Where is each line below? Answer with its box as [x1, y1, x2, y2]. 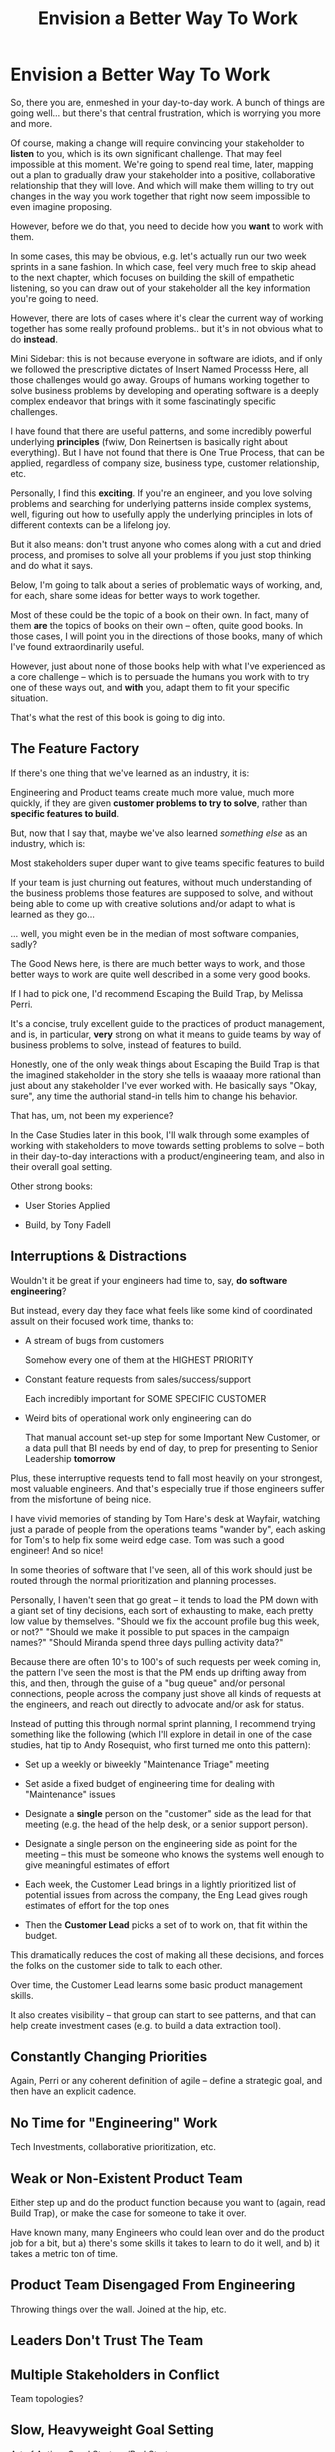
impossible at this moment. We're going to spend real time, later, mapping [10, 158, 314, 170]
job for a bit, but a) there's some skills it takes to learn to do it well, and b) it [10, 2237, 320, 2249]
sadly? [10, 938, 38, 950]
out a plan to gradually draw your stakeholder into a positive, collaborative [10, 168, 316, 181]
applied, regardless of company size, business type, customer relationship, [10, 457, 320, 469]
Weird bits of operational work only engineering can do [24, 1412, 252, 1424]
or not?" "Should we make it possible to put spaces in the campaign [10, 1625, 290, 1637]
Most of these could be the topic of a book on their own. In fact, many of [10, 608, 310, 621]
